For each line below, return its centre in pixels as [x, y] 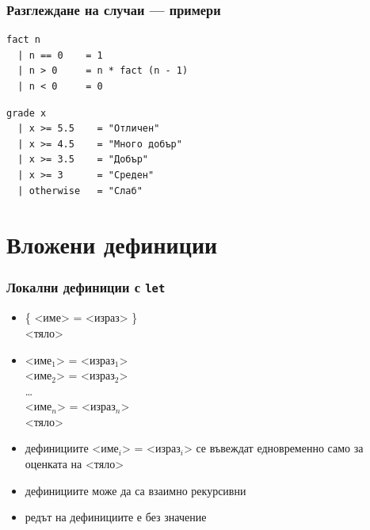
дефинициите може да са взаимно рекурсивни [135, 490]
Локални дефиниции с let [86, 287]
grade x [27, 113]
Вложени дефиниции [112, 244]
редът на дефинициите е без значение [116, 517]
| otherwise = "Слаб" [80, 191]
